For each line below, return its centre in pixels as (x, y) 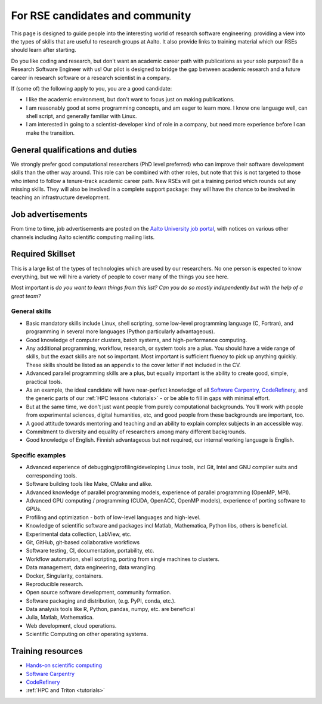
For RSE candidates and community (101, 15)
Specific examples (38, 455)
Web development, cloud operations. (71, 625)
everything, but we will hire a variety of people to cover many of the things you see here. (120, 277)
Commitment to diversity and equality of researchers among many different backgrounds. (136, 432)
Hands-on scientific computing (64, 665)
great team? (26, 296)
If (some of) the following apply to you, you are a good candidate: (92, 88)
